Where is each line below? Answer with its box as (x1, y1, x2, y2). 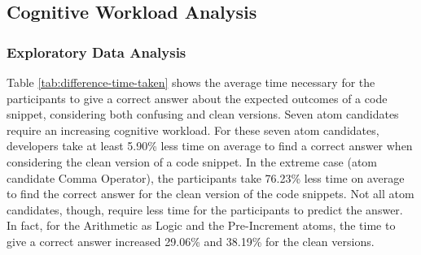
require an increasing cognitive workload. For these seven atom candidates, (7, 121, 379, 138)
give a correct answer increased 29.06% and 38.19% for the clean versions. (7, 232, 375, 249)
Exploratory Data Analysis (7, 41, 186, 62)
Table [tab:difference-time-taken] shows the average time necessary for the (7, 74, 375, 90)
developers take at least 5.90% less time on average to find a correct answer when (7, 137, 413, 154)
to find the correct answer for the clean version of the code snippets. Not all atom (7, 185, 414, 202)
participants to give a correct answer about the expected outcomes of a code (7, 89, 388, 106)
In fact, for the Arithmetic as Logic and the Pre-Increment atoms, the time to (7, 217, 396, 234)
